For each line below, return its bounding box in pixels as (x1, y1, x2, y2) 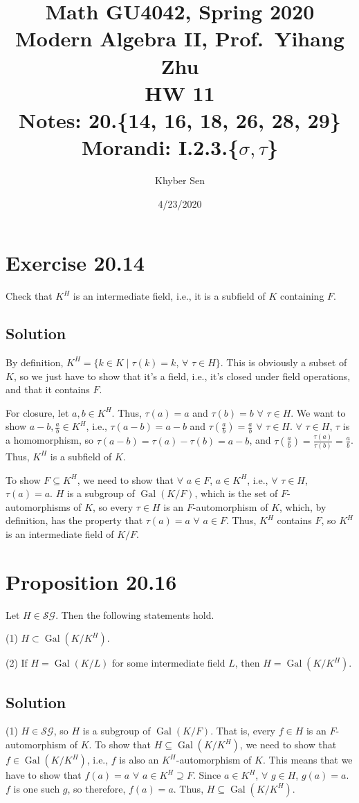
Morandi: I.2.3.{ (81, 133, 239, 161)
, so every (93, 499, 134, 514)
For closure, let (6, 405, 69, 419)
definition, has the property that (6, 513, 143, 527)
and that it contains (6, 382, 90, 397)
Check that (6, 289, 53, 303)
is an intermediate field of (6, 526, 114, 541)
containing (279, 289, 324, 303)
